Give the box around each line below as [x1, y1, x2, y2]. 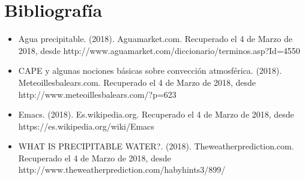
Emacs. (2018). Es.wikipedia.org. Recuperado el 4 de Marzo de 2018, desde [18, 108, 294, 121]
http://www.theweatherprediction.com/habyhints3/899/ [18, 163, 226, 176]
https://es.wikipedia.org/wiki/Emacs [18, 119, 154, 132]
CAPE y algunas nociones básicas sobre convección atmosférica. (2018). [18, 64, 282, 77]
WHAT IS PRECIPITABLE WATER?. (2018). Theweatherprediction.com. [18, 140, 294, 152]
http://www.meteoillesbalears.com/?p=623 [18, 88, 177, 100]
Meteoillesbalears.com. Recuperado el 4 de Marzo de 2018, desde [18, 76, 256, 88]
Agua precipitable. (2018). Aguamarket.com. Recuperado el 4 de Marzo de [18, 32, 292, 45]
